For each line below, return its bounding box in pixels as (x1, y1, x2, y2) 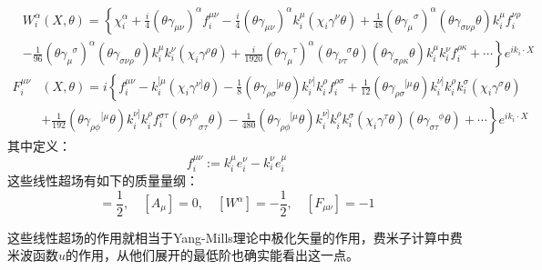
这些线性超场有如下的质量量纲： (7, 170, 199, 189)
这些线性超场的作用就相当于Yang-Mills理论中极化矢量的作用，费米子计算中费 (7, 227, 463, 246)
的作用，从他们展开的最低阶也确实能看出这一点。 (66, 245, 360, 265)
